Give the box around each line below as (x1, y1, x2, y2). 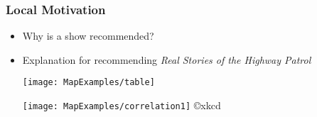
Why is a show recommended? (22, 28, 154, 43)
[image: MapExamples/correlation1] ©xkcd (22, 98, 221, 113)
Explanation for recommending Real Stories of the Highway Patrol (22, 52, 311, 67)
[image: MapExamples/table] (22, 77, 155, 88)
